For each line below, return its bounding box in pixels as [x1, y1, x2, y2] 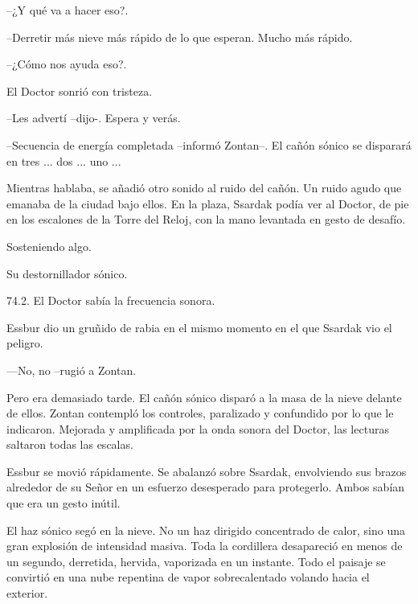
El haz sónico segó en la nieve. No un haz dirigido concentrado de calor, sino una [6, 521, 405, 538]
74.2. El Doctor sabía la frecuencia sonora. [6, 292, 215, 309]
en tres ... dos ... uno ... [6, 152, 121, 169]
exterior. [6, 585, 48, 602]
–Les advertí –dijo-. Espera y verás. [6, 109, 181, 126]
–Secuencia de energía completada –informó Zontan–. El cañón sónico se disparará [6, 136, 412, 153]
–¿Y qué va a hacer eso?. [6, 2, 129, 18]
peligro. [6, 335, 43, 351]
